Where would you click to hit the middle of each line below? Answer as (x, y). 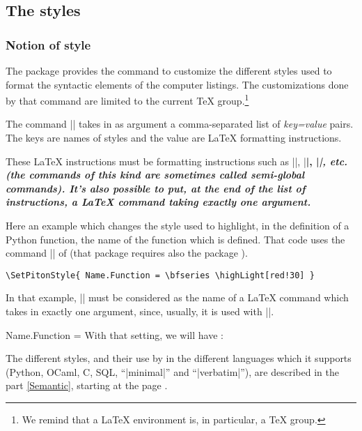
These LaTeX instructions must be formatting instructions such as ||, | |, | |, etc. (177, 161)
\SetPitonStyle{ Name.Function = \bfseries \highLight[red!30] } (160, 275)
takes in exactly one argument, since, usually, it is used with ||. (140, 311)
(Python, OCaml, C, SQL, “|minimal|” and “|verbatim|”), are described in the (172, 371)
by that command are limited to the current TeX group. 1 (127, 99)
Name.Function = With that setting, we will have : (115, 334)
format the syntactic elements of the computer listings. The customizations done (177, 84)
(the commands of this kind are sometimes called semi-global (155, 175)
